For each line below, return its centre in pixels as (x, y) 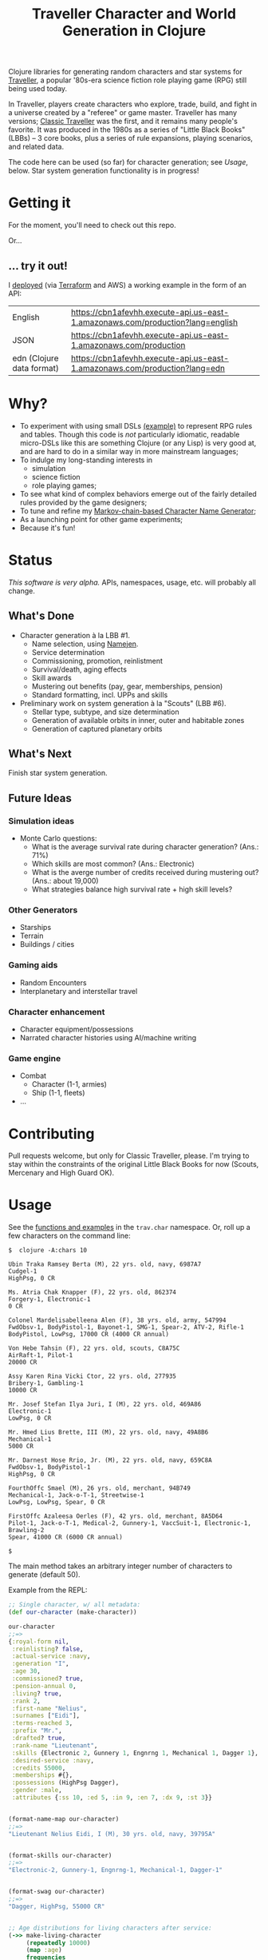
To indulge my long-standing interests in (86, 460)
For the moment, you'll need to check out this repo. (93, 226)
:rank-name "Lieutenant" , (55, 1745)
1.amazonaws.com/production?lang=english (154, 322)
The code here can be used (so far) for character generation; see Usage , (128, 162)
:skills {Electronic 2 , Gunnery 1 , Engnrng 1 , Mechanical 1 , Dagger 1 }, (135, 1753)
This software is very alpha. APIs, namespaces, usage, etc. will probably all (132, 582)
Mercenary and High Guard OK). (61, 1173)
